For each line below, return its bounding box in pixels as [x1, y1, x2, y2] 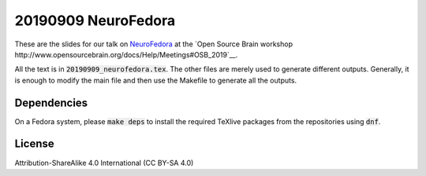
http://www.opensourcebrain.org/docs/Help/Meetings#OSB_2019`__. [14, 49, 238, 59]
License [14, 137, 54, 151]
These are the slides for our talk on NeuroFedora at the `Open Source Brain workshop [14, 39, 293, 49]
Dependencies [14, 96, 88, 109]
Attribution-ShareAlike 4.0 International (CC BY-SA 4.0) [14, 158, 194, 167]
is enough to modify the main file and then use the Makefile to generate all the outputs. [14, 75, 297, 85]
